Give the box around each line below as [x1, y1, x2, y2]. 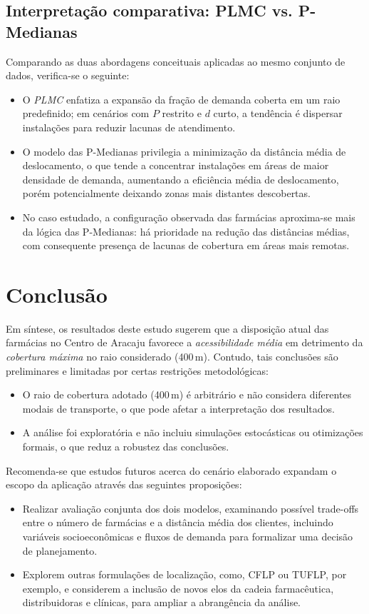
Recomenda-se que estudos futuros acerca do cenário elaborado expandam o [6, 463, 337, 478]
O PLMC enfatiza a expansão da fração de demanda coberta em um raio [22, 91, 341, 106]
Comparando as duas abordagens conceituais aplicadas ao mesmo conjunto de [6, 54, 345, 69]
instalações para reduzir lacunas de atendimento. [22, 119, 236, 134]
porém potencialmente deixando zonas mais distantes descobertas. [22, 186, 311, 201]
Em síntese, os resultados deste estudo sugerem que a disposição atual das [6, 321, 329, 336]
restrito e [162, 106, 202, 121]
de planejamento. [22, 543, 98, 558]
